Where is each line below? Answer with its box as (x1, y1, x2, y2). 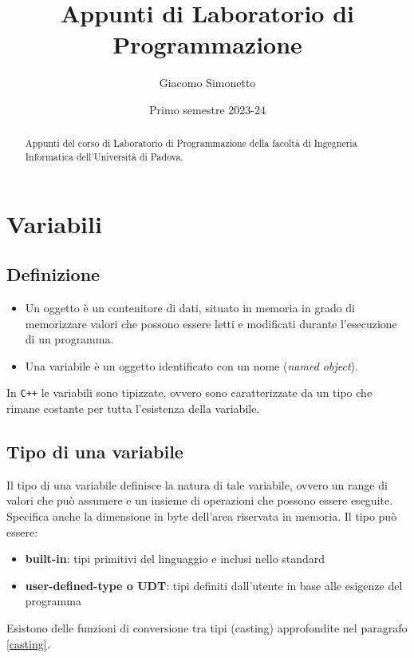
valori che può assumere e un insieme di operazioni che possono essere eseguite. (6, 492, 393, 509)
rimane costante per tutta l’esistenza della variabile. (6, 400, 260, 417)
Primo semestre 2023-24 (149, 101, 266, 117)
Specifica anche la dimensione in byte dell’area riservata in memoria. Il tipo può (6, 508, 397, 525)
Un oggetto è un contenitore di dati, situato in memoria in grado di (25, 299, 356, 315)
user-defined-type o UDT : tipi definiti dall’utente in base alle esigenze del (25, 577, 403, 593)
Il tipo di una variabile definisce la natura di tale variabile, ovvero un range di (6, 476, 388, 493)
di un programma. (25, 331, 114, 347)
